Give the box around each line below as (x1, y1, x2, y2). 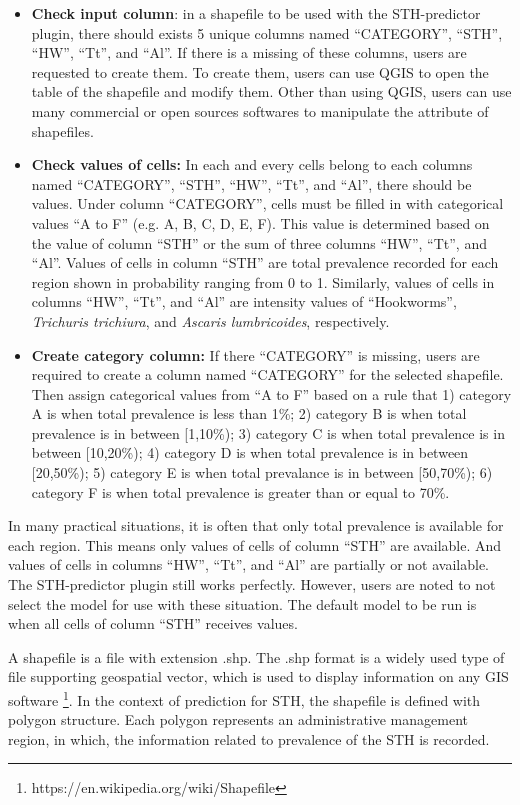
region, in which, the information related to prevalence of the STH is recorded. (8, 728, 490, 749)
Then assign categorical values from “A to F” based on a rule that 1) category (31, 383, 512, 404)
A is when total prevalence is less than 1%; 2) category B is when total (31, 403, 467, 424)
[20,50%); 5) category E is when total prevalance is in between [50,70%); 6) (31, 462, 493, 483)
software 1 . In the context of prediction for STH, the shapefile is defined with (8, 687, 481, 710)
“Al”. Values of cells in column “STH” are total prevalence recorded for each (31, 252, 499, 273)
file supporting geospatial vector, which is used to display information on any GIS (8, 666, 509, 687)
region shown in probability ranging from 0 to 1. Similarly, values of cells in (31, 271, 495, 292)
